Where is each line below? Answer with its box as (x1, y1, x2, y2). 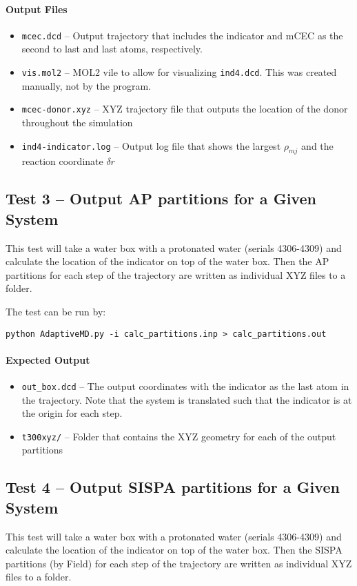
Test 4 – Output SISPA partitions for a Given (6, 476, 340, 498)
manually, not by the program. (21, 78, 151, 92)
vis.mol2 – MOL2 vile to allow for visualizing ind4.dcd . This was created (21, 65, 337, 79)
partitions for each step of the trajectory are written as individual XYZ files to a (6, 267, 346, 282)
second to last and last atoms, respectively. (21, 41, 203, 56)
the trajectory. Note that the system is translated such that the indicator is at (21, 392, 352, 407)
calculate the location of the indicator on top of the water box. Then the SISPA (6, 543, 343, 557)
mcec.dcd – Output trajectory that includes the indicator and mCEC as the (21, 28, 343, 42)
